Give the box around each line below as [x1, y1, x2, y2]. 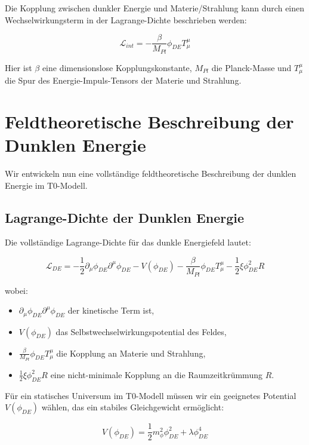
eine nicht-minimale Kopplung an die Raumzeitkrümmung [50, 368, 262, 380]
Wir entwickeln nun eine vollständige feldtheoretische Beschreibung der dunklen [5, 167, 296, 180]
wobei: [5, 284, 28, 296]
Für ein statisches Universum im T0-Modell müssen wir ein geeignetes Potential [5, 389, 296, 401]
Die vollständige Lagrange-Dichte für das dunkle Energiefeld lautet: [5, 236, 251, 248]
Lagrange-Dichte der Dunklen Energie [5, 208, 245, 226]
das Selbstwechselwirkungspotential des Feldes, [55, 325, 227, 337]
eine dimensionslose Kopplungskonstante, [42, 61, 192, 73]
